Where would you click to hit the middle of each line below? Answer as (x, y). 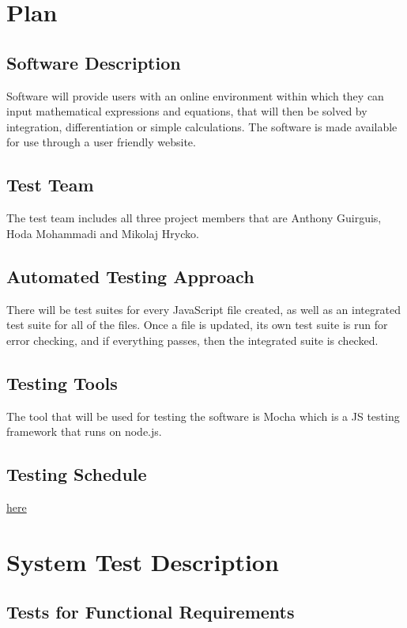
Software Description (94, 62)
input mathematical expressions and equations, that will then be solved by (187, 111)
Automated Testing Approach (130, 276)
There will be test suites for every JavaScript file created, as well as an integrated (203, 309)
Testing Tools (62, 382)
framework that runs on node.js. (84, 431)
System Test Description (143, 561)
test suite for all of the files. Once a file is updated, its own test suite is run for (197, 325)
